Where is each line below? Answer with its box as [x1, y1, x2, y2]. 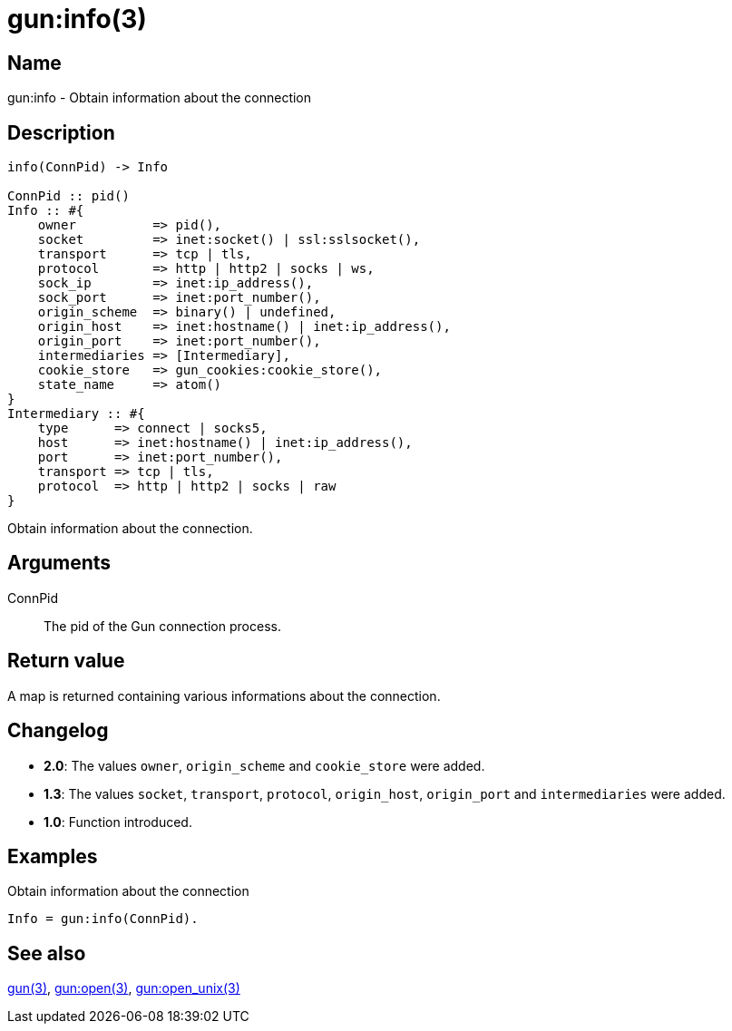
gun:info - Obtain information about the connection [7, 90, 312, 106]
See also [7, 941, 86, 965]
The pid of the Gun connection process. [44, 618, 281, 634]
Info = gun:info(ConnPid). [7, 911, 199, 927]
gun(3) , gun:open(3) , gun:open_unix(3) [7, 980, 240, 997]
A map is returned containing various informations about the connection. [7, 687, 441, 704]
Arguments [7, 551, 112, 575]
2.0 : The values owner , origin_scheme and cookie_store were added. [44, 757, 485, 773]
